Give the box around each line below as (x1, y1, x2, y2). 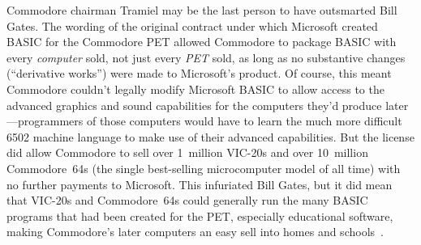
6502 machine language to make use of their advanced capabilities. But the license (6, 128, 415, 145)
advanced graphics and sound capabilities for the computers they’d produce (6, 96, 382, 113)
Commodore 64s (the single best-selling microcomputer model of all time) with (6, 159, 401, 176)
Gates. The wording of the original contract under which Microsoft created (6, 17, 378, 34)
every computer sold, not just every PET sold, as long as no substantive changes (6, 49, 406, 65)
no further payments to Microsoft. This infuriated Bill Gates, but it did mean (6, 175, 393, 192)
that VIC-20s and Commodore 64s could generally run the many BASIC (6, 192, 368, 209)
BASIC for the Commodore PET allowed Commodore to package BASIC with (6, 33, 397, 50)
